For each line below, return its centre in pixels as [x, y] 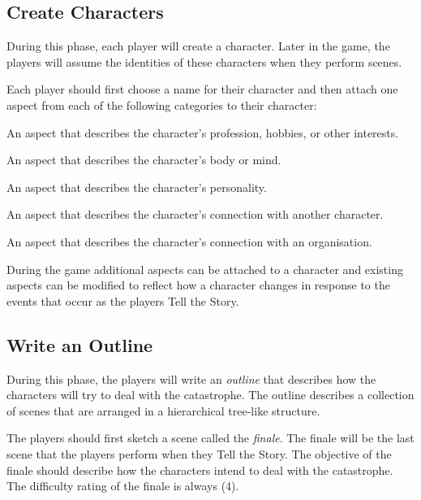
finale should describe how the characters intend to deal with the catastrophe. [200, 470]
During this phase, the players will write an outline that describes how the [191, 378]
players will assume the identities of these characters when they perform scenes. [204, 61]
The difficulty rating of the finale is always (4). [123, 486]
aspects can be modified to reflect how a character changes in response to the [198, 285]
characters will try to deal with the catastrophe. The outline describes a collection [210, 395]
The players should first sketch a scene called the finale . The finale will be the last [210, 438]
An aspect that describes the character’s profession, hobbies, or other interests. [203, 132]
